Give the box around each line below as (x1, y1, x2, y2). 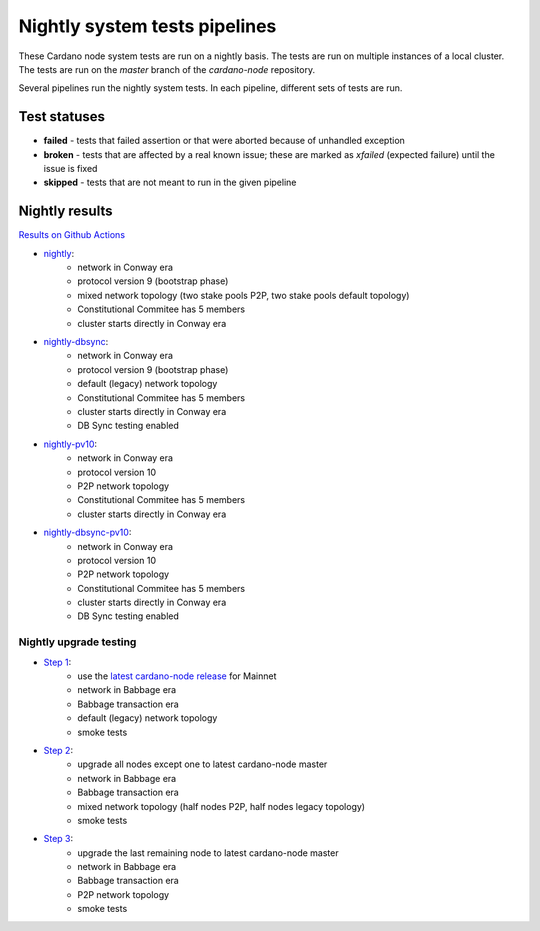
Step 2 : (43, 744, 74, 756)
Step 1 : (43, 656, 72, 668)
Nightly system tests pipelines (18, 15, 277, 37)
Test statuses (18, 108, 105, 125)
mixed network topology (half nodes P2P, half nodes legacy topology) (77, 800, 365, 812)
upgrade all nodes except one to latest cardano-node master (77, 758, 328, 770)
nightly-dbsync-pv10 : (43, 526, 132, 539)
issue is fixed (43, 163, 98, 175)
